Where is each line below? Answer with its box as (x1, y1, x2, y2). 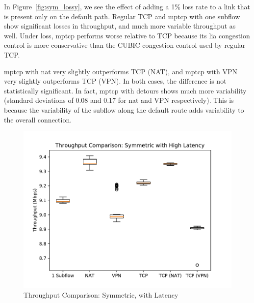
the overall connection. (4, 114, 72, 124)
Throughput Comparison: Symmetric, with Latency (24, 289, 178, 300)
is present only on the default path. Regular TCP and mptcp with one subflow (4, 11, 240, 21)
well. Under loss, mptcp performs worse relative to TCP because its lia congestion (4, 30, 250, 40)
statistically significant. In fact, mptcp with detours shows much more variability (4, 85, 247, 95)
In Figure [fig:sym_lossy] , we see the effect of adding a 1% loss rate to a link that (4, 1, 250, 11)
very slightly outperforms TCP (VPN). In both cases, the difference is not (4, 76, 227, 86)
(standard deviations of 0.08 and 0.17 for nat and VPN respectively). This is (4, 95, 234, 105)
